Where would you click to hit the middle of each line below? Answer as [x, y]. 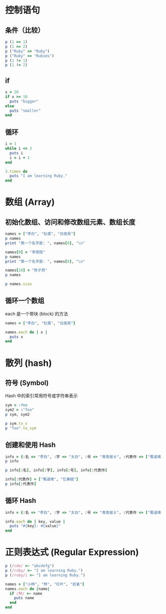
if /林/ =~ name [26, 594]
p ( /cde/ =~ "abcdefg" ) [30, 566]
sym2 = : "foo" [20, 410]
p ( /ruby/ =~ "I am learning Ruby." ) [44, 571]
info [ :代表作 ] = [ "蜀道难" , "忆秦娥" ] [42, 479]
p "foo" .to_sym [21, 428]
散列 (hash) [28, 363]
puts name [24, 598]
